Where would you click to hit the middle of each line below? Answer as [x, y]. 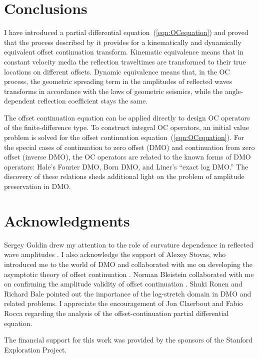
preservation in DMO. [37, 186]
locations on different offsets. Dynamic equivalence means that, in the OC [117, 71]
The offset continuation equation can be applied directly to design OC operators [127, 117]
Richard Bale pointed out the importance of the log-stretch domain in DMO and [128, 293]
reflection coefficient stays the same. [93, 101]
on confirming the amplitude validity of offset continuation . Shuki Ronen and [123, 284]
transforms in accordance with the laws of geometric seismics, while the [113, 91]
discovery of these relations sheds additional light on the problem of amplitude [124, 176]
